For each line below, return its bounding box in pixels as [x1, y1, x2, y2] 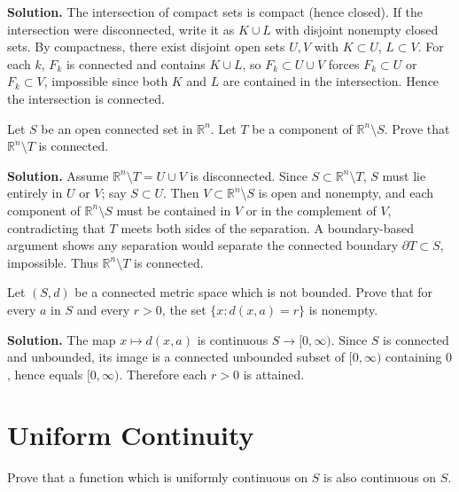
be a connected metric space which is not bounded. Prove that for [74, 283, 433, 301]
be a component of [252, 119, 353, 137]
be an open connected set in [41, 119, 193, 137]
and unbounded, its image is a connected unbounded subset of [7, 348, 346, 366]
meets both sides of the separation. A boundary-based [121, 218, 415, 237]
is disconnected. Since [190, 166, 307, 184]
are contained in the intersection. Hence [222, 72, 440, 90]
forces [328, 54, 360, 73]
